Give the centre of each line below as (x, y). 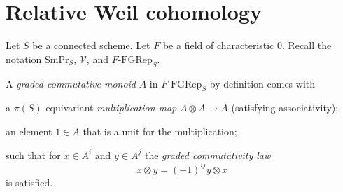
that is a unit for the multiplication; (160, 131)
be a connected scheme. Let (91, 45)
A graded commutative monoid (71, 83)
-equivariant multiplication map (110, 108)
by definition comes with (262, 83)
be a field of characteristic (218, 45)
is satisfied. (29, 182)
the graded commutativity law (208, 155)
